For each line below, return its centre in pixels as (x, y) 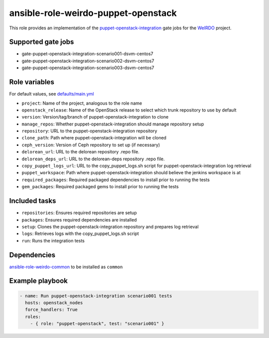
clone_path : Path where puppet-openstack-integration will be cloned (94, 138)
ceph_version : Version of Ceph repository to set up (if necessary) (91, 145)
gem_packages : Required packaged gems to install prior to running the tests (100, 187)
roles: (33, 317)
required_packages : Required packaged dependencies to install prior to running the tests (116, 180)
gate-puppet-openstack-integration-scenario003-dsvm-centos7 (88, 68)
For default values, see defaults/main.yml (52, 94)
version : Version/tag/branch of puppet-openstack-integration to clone (95, 117)
